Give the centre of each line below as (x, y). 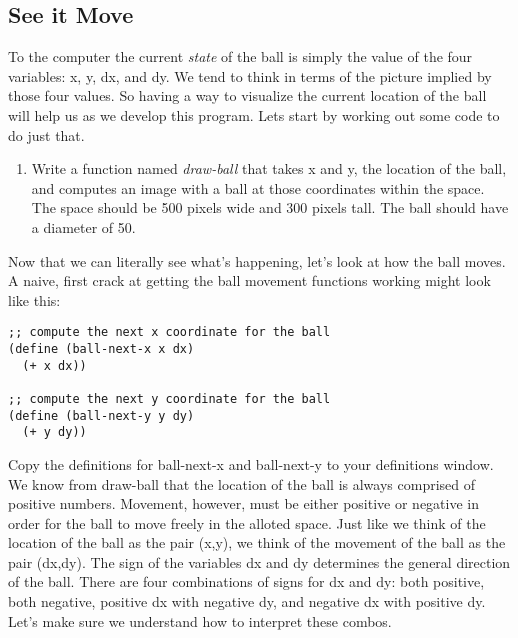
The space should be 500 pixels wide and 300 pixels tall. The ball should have (270, 207)
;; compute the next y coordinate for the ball (169, 398)
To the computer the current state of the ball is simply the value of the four (240, 56)
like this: (34, 299)
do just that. (46, 134)
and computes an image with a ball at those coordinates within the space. (258, 187)
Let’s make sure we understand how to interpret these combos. (200, 620)
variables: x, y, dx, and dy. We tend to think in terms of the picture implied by (250, 75)
